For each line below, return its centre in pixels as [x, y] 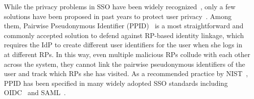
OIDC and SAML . [35, 92]
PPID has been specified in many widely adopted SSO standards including [116, 83]
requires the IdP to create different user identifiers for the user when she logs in [123, 45]
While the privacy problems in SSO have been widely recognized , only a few [120, 6]
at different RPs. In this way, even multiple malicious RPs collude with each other [127, 54]
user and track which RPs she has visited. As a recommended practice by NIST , [126, 73]
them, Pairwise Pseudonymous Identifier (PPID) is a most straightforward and [124, 26]
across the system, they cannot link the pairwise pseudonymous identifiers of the [125, 64]
